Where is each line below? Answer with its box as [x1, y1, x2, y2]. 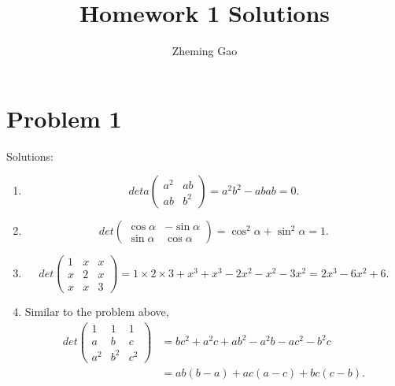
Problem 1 [6, 102, 122, 134]
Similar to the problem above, [24, 303, 169, 320]
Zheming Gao [172, 43, 238, 59]
